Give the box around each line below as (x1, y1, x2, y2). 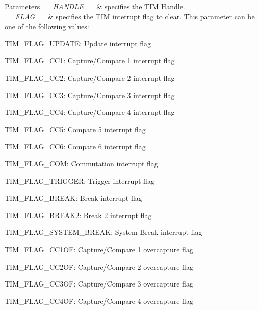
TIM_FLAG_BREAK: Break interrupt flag (5, 193, 142, 203)
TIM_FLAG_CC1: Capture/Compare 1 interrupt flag (5, 55, 175, 66)
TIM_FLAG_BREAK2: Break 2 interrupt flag (5, 209, 152, 220)
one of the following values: (5, 21, 89, 32)
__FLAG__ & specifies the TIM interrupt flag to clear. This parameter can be (5, 11, 255, 21)
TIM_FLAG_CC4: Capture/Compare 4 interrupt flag (5, 107, 175, 117)
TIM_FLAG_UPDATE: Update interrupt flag (5, 38, 151, 49)
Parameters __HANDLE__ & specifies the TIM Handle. (5, 1, 185, 11)
